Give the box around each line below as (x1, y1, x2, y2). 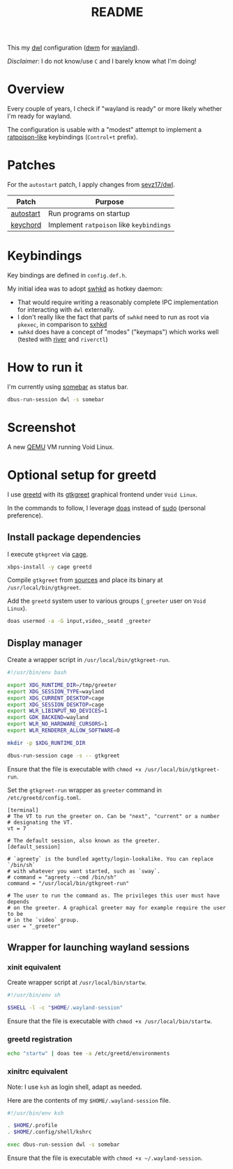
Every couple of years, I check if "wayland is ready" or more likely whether (7, 105, 223, 113)
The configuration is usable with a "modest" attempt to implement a (7, 126, 202, 134)
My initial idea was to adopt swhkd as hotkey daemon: (7, 285, 163, 293)
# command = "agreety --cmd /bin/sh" (7, 873, 117, 881)
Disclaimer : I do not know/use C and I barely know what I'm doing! (7, 57, 197, 66)
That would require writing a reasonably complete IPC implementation (17, 298, 218, 306)
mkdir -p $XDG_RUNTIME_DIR (7, 739, 86, 746)
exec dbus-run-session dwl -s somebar (7, 1141, 120, 1148)
